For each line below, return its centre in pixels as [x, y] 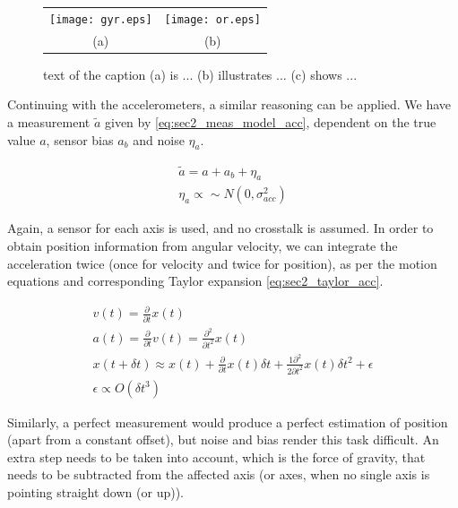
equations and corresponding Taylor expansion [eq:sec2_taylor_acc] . [195, 281]
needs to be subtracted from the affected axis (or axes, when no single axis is [219, 474]
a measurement [49, 121]
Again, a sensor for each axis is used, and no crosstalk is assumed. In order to [220, 228]
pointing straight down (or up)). [95, 492]
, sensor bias [80, 139]
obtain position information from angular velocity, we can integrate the [203, 245]
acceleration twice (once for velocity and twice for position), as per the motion [222, 263]
